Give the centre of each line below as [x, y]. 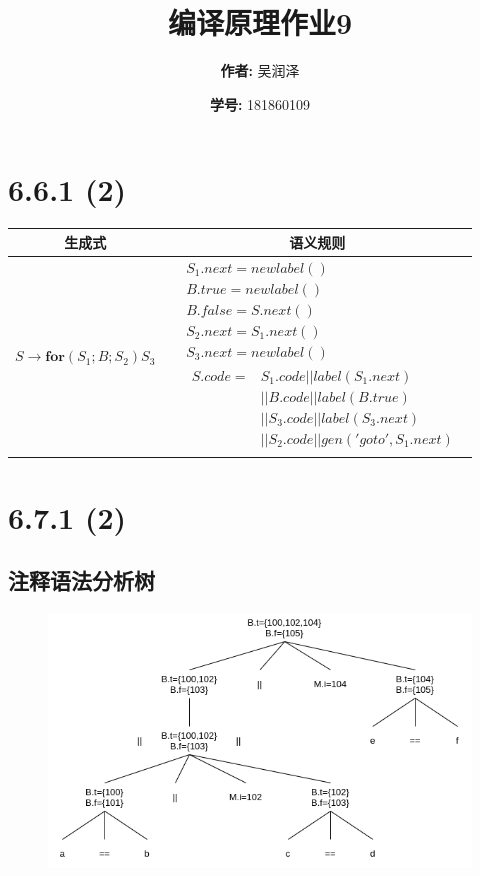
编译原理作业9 [260, 22]
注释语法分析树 [81, 580]
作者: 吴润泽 [260, 70]
